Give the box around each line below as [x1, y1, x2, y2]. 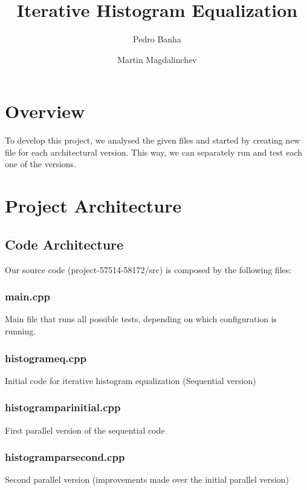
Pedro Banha [133, 33, 181, 45]
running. [5, 325, 36, 337]
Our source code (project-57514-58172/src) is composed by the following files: [5, 263, 292, 276]
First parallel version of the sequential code [5, 423, 165, 436]
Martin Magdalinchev [117, 53, 197, 65]
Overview [5, 99, 85, 124]
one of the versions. [5, 157, 77, 170]
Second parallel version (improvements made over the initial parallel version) [5, 473, 289, 486]
